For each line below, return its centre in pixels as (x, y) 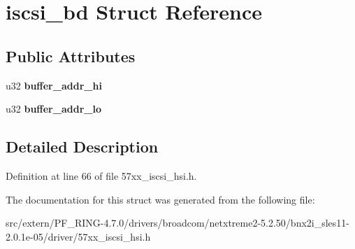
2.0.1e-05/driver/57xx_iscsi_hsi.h (78, 236)
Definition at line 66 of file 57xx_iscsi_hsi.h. (101, 175)
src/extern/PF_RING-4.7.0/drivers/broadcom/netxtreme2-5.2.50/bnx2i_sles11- (178, 223)
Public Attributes (71, 56)
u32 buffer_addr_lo (53, 109)
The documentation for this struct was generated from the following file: (160, 199)
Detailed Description (82, 147)
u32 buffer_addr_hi (54, 85)
